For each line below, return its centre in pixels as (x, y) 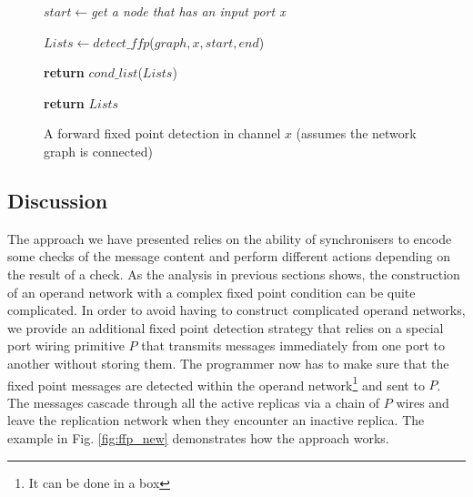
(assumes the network (356, 133)
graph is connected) (98, 151)
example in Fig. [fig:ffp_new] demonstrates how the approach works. (198, 437)
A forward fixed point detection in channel (162, 133)
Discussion (58, 200)
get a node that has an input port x (188, 11)
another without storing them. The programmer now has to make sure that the (228, 363)
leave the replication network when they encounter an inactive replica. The (216, 420)
